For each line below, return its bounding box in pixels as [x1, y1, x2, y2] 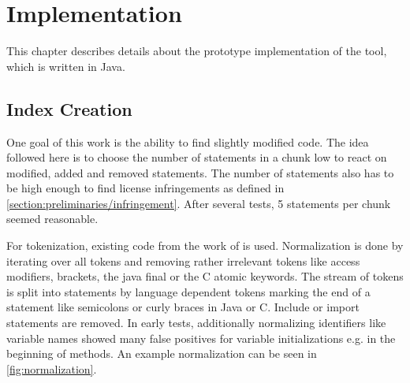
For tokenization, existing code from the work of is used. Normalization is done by [6, 237, 404, 254]
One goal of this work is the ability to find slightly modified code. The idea [6, 133, 369, 150]
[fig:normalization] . [6, 360, 97, 377]
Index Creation [6, 96, 132, 121]
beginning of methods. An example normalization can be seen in [6, 345, 317, 362]
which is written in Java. [6, 58, 125, 74]
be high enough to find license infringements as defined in [6, 180, 285, 196]
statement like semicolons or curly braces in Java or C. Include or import [6, 299, 360, 315]
